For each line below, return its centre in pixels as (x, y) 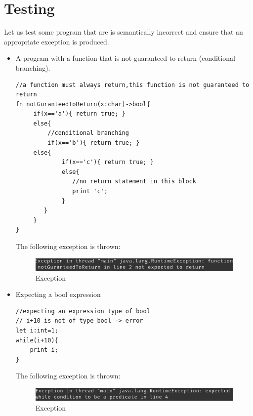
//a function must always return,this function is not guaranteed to (132, 85)
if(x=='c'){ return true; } (108, 162)
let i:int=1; (37, 330)
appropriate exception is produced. (57, 41)
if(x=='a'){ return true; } (79, 114)
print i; (44, 350)
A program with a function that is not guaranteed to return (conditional (125, 58)
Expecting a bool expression (58, 294)
